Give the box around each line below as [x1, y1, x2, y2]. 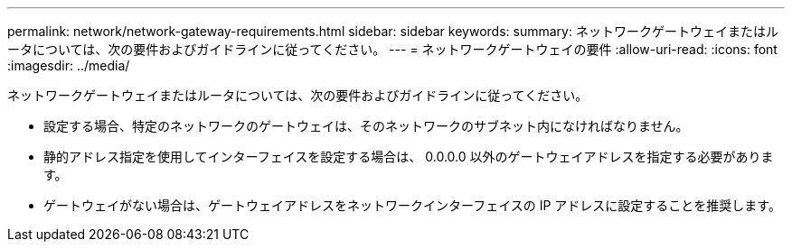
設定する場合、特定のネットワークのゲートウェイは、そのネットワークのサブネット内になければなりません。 [43, 118, 689, 134]
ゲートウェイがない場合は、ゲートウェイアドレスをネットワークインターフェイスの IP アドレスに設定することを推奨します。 [43, 198, 781, 213]
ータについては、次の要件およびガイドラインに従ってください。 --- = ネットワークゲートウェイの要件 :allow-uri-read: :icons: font [7, 41, 778, 57]
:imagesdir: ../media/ [7, 58, 130, 73]
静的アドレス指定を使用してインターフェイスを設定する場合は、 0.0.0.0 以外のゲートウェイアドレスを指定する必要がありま [43, 149, 774, 164]
